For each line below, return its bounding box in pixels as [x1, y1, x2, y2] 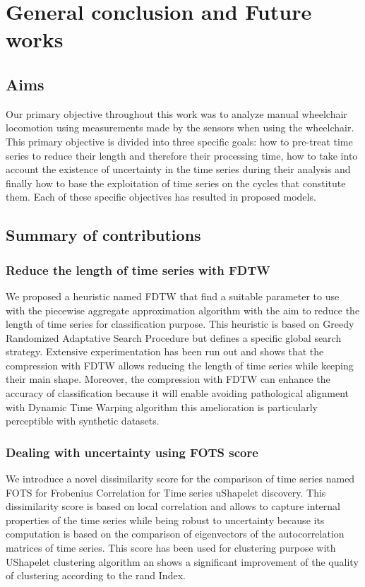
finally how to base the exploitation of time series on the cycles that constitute [6, 175, 346, 190]
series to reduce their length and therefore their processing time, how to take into [6, 148, 358, 162]
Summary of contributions [6, 224, 201, 246]
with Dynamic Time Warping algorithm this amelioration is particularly [6, 399, 318, 414]
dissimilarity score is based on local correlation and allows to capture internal [6, 499, 340, 514]
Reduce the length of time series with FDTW [6, 261, 270, 278]
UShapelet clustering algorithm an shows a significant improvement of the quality [6, 554, 359, 569]
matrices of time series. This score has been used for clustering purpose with [6, 540, 336, 555]
